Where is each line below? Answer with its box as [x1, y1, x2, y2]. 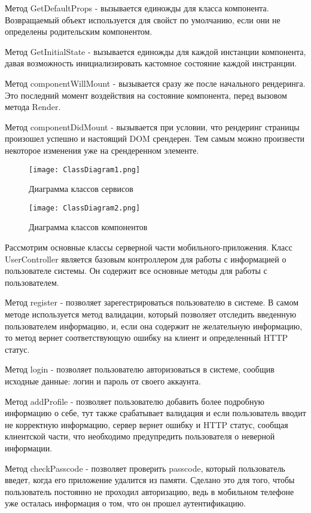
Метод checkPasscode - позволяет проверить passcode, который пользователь [5, 462, 285, 474]
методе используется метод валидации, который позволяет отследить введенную [5, 308, 297, 320]
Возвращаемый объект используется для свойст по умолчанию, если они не [5, 13, 280, 26]
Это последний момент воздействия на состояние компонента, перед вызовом [5, 88, 287, 101]
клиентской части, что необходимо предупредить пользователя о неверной [5, 430, 275, 442]
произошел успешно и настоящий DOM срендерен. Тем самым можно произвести [5, 132, 305, 145]
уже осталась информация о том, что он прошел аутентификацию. [5, 497, 246, 509]
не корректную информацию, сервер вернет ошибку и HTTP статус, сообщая [5, 418, 288, 430]
